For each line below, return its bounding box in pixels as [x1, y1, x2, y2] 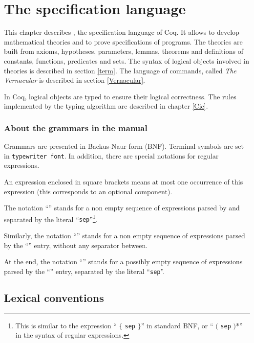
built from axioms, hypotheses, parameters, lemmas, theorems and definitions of [4, 46, 243, 56]
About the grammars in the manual [4, 121, 148, 134]
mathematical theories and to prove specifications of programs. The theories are [4, 36, 243, 46]
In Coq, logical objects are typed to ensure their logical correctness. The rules [4, 91, 236, 101]
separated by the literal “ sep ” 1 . [4, 212, 98, 224]
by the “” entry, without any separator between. [4, 240, 148, 250]
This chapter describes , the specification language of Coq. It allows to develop [4, 27, 239, 37]
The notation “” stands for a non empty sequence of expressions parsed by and [4, 203, 240, 213]
